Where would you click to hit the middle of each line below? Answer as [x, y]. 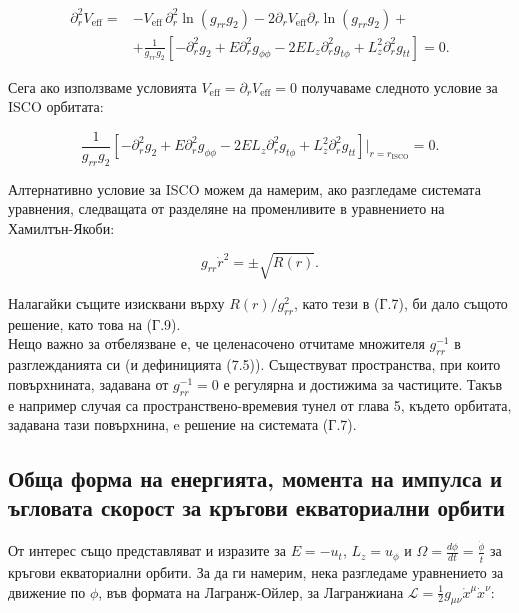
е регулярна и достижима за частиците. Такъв [363, 383]
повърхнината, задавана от [88, 383]
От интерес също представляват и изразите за [147, 550]
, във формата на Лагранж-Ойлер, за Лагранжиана [251, 591]
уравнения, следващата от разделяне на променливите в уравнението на [226, 208]
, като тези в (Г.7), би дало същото [400, 302]
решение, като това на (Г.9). [94, 323]
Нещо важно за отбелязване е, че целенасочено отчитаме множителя [216, 343]
